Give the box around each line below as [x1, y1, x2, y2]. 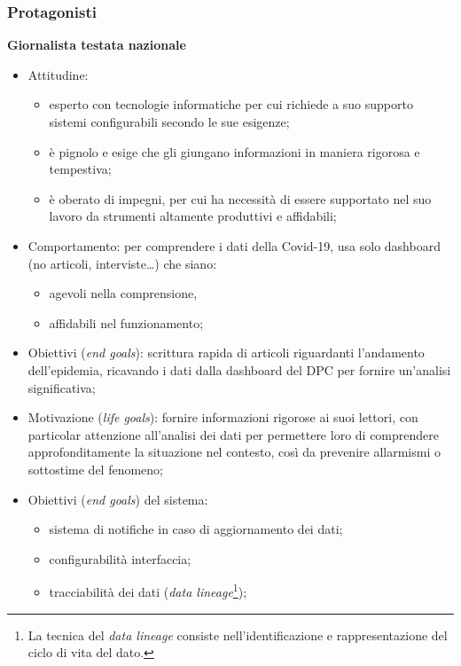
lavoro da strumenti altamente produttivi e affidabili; [49, 207, 337, 225]
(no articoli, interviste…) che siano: [27, 254, 217, 272]
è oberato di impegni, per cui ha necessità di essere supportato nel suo [49, 189, 432, 208]
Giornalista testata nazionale [7, 35, 186, 54]
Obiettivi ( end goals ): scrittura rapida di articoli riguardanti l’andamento [27, 343, 425, 362]
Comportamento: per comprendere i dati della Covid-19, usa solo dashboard [27, 236, 441, 255]
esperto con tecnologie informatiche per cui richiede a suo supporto [49, 95, 413, 114]
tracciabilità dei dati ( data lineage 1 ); [49, 580, 247, 600]
